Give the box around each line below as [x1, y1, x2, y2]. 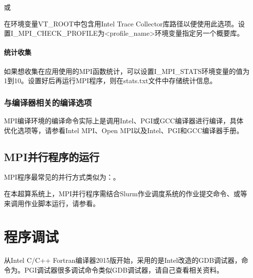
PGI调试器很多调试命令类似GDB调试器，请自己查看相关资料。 [24, 264, 224, 275]
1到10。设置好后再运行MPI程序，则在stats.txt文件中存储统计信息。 [4, 75, 217, 86]
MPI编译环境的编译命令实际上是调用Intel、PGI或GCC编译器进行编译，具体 [4, 115, 244, 125]
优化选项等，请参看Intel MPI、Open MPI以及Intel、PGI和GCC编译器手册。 [4, 125, 244, 135]
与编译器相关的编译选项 [4, 96, 92, 108]
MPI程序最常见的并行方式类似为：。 [4, 172, 120, 182]
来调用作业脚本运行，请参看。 [4, 198, 100, 208]
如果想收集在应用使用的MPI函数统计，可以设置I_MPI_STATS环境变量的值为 [4, 66, 250, 76]
